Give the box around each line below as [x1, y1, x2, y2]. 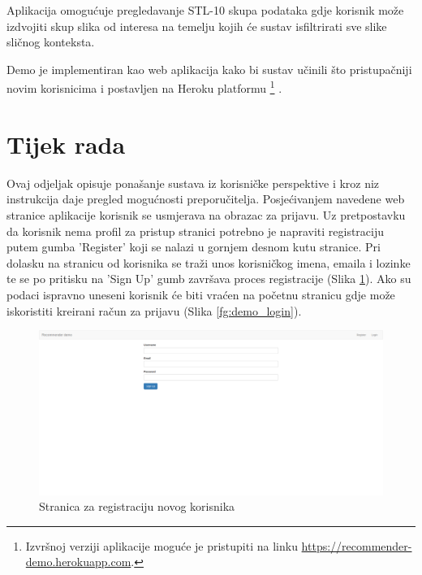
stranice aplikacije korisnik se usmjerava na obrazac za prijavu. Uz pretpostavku [6, 206, 406, 223]
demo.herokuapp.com [25, 553, 131, 570]
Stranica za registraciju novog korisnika [39, 498, 235, 515]
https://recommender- [301, 537, 412, 554]
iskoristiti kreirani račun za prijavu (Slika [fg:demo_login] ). [6, 302, 302, 319]
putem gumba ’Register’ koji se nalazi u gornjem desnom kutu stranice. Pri [6, 238, 381, 255]
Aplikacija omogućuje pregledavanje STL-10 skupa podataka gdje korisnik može [6, 2, 404, 18]
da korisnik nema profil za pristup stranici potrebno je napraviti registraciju [6, 222, 385, 239]
